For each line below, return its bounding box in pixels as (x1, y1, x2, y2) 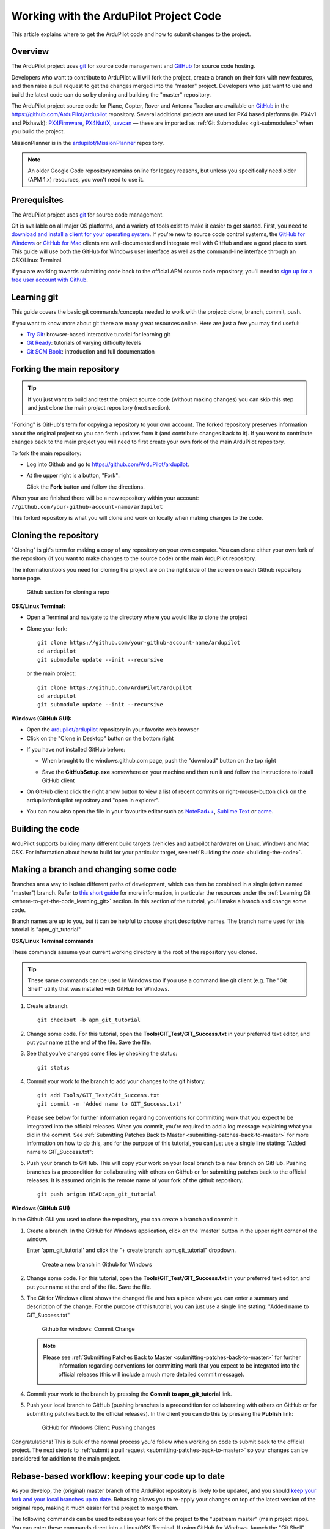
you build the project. (11, 128, 65, 135)
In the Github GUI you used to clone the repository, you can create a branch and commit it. (11, 1216, 240, 1223)
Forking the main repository (11, 364, 120, 374)
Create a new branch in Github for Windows (42, 1261, 153, 1268)
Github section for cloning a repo (26, 588, 110, 596)
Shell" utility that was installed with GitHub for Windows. (28, 985, 169, 993)
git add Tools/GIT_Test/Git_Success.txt (37, 1092, 160, 1099)
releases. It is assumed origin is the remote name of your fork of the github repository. (26, 1176, 244, 1183)
